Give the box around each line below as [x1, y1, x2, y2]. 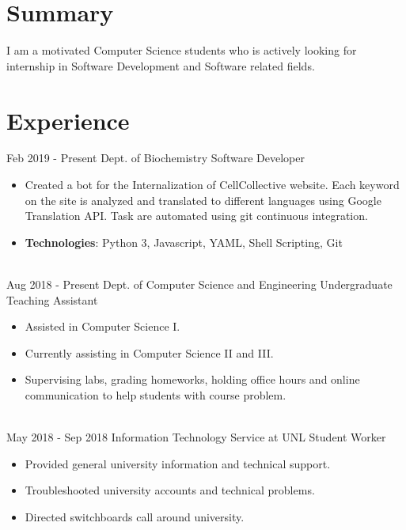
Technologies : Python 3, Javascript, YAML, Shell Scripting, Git [25, 233, 343, 250]
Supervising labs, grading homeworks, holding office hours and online [25, 371, 360, 388]
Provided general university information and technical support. [25, 455, 331, 471]
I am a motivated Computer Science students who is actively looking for [6, 42, 357, 59]
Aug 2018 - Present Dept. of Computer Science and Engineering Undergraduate [6, 276, 393, 292]
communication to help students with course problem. [25, 386, 286, 403]
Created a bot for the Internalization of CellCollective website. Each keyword [25, 176, 400, 193]
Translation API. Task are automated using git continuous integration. [25, 207, 368, 224]
